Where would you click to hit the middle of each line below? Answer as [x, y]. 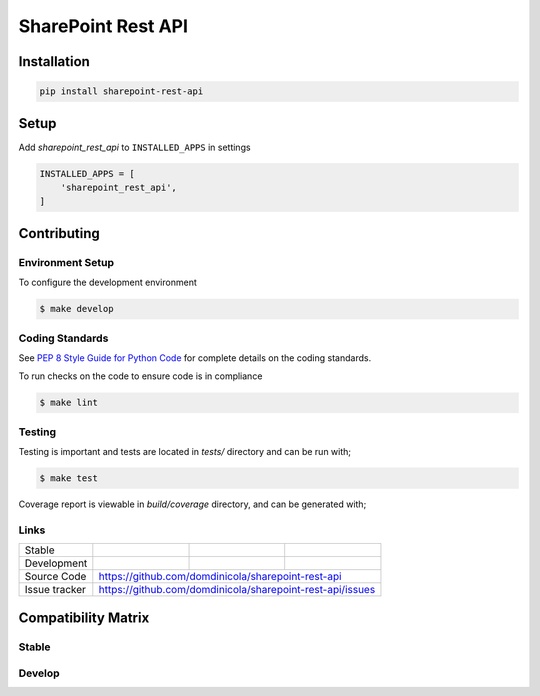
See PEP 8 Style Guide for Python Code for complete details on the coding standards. [195, 357]
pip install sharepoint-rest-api [121, 91]
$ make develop [76, 309]
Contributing [59, 233]
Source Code [55, 577]
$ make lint [69, 403]
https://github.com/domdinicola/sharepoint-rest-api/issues [237, 590]
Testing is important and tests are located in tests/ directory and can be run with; [185, 451]
